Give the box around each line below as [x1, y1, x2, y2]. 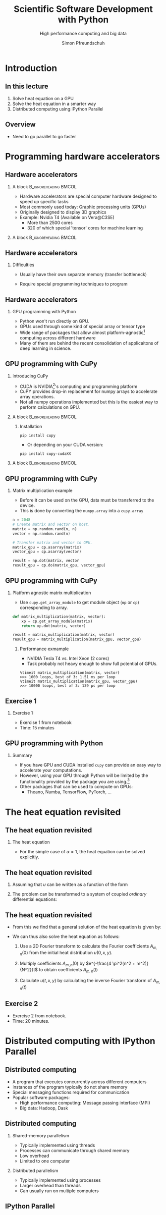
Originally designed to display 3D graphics [19, 209, 107, 215]
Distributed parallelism [12, 1167, 58, 1173]
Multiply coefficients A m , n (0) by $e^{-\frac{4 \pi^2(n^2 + [19, 960, 136, 967]
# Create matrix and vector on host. [12, 522, 91, 527]
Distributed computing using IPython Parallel [12, 106, 104, 112]
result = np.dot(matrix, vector [12, 558, 79, 563]
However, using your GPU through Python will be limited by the [19, 772, 149, 778]
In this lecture [5, 82, 49, 91]
